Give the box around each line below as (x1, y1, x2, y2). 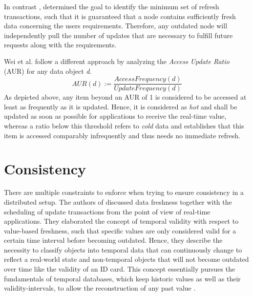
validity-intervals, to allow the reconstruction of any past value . (4, 283, 196, 293)
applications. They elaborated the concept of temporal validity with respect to (4, 216, 239, 226)
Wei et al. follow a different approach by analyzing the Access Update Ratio (4, 56, 230, 66)
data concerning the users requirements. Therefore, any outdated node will (4, 21, 228, 31)
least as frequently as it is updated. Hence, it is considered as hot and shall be (4, 101, 237, 111)
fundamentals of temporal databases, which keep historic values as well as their (4, 273, 241, 283)
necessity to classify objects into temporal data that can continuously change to (4, 244, 242, 254)
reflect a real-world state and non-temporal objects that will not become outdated (4, 254, 249, 264)
